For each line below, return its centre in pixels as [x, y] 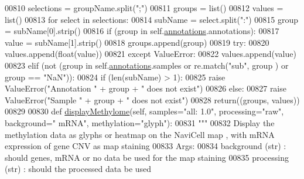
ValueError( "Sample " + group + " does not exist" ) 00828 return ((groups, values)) [152, 99]
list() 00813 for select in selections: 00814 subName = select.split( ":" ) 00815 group [152, 19]
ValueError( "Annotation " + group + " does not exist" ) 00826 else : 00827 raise [146, 88]
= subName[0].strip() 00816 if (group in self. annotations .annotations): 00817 [142, 31]
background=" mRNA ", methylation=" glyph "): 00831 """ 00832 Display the [140, 122]
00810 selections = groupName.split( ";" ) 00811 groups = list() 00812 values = [144, 8]
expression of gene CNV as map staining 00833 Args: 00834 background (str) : [146, 146]
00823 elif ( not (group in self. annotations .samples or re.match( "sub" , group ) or [147, 65]
